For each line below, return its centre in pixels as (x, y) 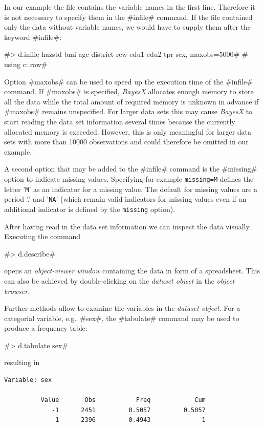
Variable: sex (28, 380)
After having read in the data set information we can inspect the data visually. (128, 226)
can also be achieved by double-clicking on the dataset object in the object (119, 280)
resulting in (22, 362)
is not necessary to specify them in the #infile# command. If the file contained (128, 17)
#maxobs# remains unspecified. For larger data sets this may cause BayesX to (128, 111)
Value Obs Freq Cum (123, 400)
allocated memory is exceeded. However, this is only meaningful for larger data (128, 131)
